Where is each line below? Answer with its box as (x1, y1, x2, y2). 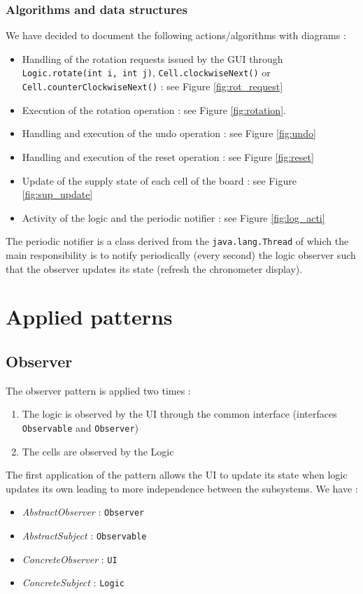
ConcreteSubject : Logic (22, 575, 124, 590)
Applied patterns (6, 302, 173, 331)
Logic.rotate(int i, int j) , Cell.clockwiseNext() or (22, 65, 271, 80)
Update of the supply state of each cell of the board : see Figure (22, 173, 297, 188)
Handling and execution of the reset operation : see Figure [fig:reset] (22, 149, 314, 164)
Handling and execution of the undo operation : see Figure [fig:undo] (22, 126, 316, 141)
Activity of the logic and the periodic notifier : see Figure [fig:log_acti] (22, 210, 325, 225)
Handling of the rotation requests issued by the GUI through (22, 51, 283, 66)
